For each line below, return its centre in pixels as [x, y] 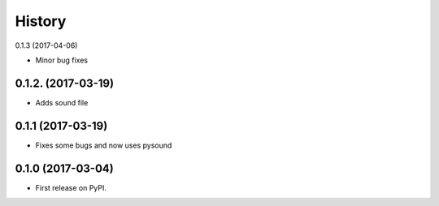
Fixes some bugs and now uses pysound [104, 145]
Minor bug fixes [62, 60]
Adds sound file [62, 102]
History [41, 21]
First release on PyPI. [71, 187]
